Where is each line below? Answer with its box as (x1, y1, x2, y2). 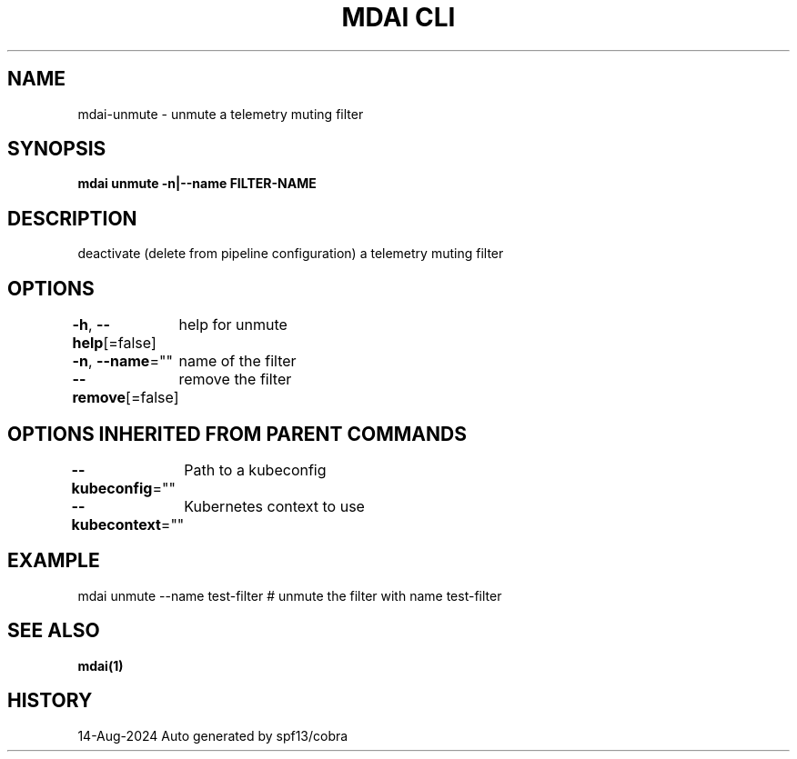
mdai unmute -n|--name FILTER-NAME (77, 175, 317, 192)
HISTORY (7, 689, 93, 713)
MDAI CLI (341, 2, 456, 33)
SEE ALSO (7, 619, 100, 643)
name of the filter (178, 352, 297, 371)
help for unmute (178, 315, 288, 335)
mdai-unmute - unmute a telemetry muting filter (77, 105, 364, 122)
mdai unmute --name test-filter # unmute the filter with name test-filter (77, 587, 502, 604)
